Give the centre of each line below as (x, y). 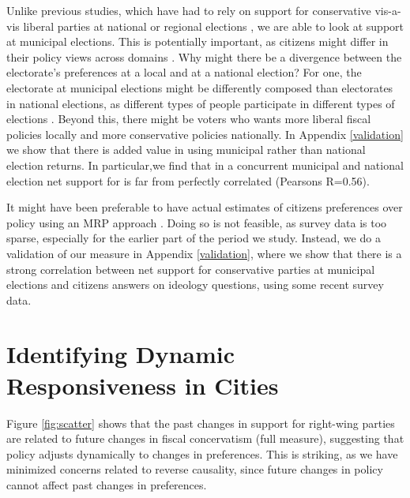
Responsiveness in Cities (143, 385)
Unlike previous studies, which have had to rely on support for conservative (189, 10)
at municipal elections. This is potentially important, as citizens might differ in (197, 41)
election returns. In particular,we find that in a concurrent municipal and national (205, 165)
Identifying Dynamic (121, 354)
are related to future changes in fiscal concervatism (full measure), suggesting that (205, 438)
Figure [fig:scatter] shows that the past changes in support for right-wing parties (201, 423)
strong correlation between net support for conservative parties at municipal (191, 269)
